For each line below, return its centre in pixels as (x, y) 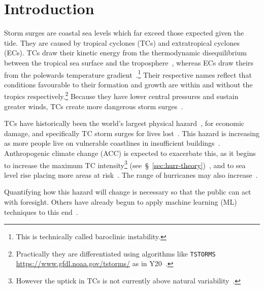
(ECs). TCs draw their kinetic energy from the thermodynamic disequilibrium (125, 53)
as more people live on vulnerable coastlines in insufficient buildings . (112, 143)
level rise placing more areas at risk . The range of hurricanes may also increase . (131, 174)
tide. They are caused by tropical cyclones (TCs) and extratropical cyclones (122, 42)
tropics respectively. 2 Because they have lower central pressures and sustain (121, 95)
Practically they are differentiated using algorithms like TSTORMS (116, 253)
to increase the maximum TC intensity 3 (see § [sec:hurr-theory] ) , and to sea (125, 164)
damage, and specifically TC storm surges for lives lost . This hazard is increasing (132, 133)
